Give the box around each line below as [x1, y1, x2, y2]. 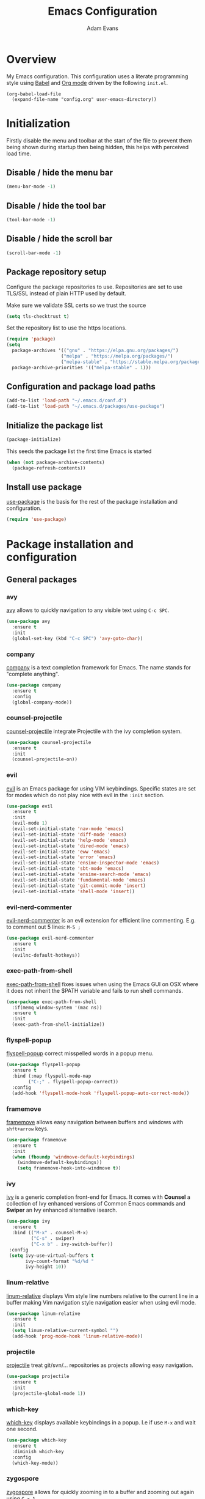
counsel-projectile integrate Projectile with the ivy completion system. [6, 727, 182, 735]
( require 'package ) [6, 336, 56, 342]
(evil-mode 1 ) [12, 820, 48, 827]
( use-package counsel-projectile [6, 739, 92, 745]
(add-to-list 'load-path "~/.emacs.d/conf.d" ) [6, 397, 127, 404]
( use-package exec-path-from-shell [6, 998, 97, 1005]
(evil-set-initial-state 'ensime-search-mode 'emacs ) [12, 871, 151, 878]
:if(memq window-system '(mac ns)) [12, 1004, 103, 1011]
